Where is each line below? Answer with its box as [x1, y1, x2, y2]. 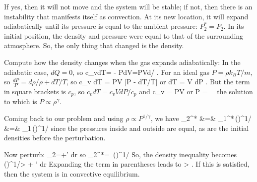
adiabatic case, [4, 66, 49, 77]
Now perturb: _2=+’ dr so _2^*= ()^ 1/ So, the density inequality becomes [4, 149, 237, 159]
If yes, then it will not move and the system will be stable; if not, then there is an [4, 1, 253, 11]
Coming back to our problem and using [4, 113, 124, 123]
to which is [4, 96, 37, 107]
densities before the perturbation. [4, 132, 106, 143]
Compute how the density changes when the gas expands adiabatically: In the [4, 57, 241, 67]
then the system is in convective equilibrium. [4, 169, 140, 179]
